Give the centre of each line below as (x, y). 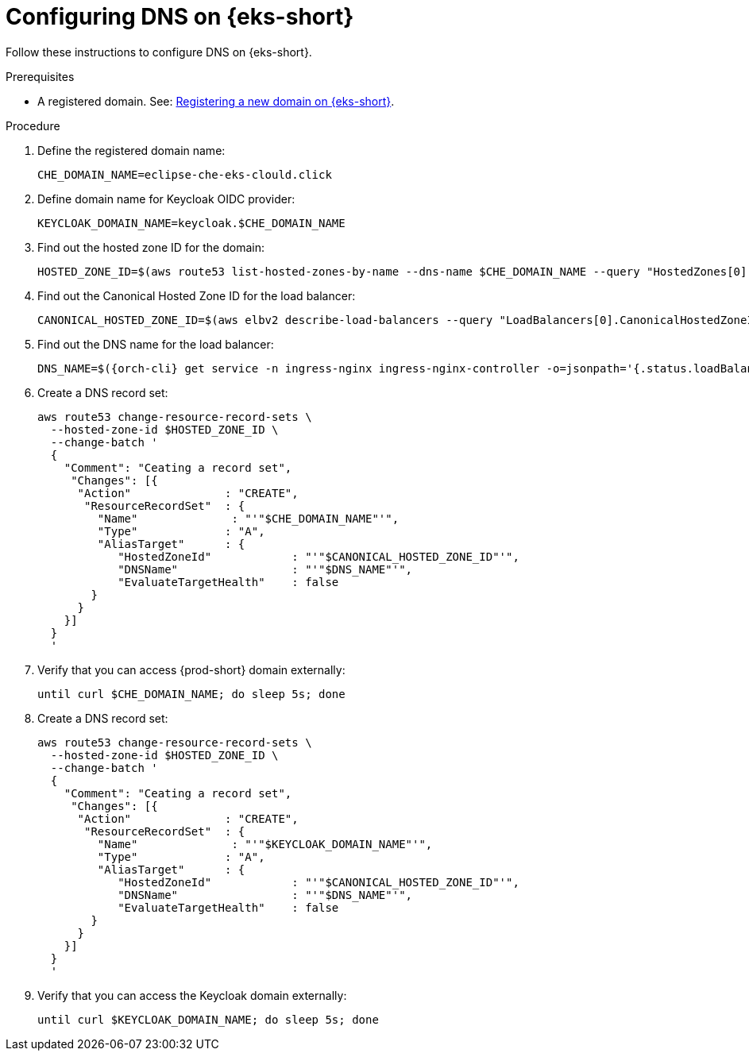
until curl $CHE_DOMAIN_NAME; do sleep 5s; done (191, 694)
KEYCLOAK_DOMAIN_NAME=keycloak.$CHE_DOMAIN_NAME (191, 223)
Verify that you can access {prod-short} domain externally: (191, 669)
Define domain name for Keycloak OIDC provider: (166, 199)
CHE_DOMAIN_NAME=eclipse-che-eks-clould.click (185, 174)
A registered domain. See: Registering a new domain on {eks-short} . (216, 101)
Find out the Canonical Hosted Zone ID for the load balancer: (197, 295)
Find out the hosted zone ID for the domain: (151, 247)
